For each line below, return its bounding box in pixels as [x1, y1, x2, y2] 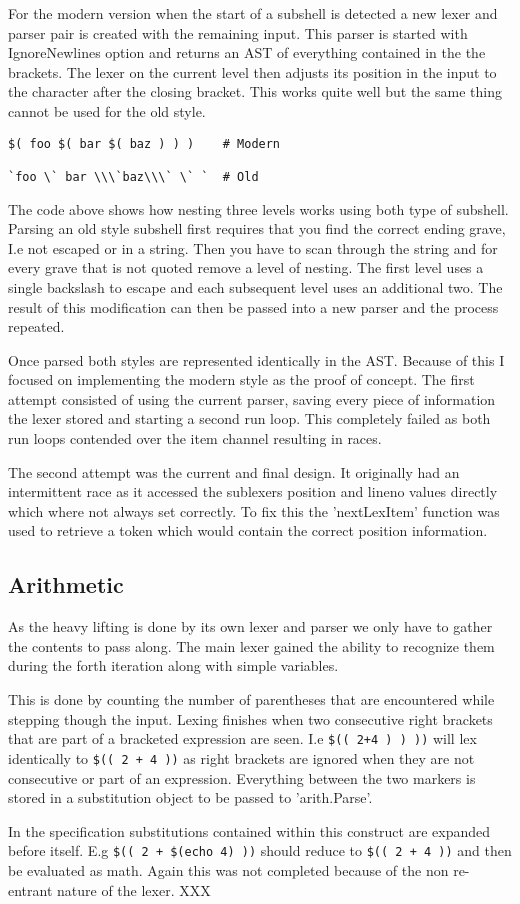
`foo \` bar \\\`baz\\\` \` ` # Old [8, 169, 259, 184]
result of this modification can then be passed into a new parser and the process [8, 296, 499, 317]
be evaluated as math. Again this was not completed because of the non [8, 859, 449, 880]
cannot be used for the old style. [8, 100, 206, 121]
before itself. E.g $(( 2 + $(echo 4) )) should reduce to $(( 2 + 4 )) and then [8, 840, 512, 861]
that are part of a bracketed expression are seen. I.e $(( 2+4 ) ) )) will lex [8, 728, 477, 749]
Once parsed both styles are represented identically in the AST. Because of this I [8, 349, 505, 370]
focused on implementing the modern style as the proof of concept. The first [8, 369, 475, 390]
